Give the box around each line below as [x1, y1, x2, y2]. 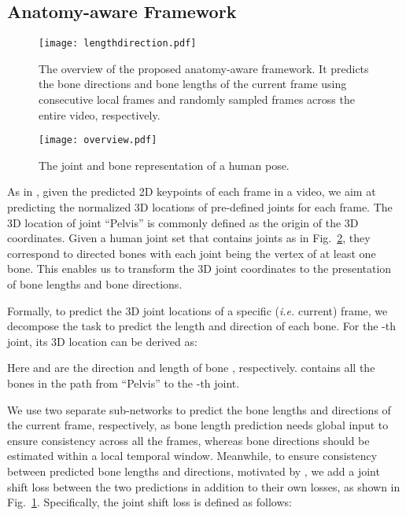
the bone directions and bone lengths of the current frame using [39, 75, 347, 92]
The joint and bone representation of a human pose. [39, 156, 290, 173]
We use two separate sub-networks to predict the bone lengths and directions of [7, 401, 391, 418]
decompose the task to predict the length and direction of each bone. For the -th [7, 318, 396, 334]
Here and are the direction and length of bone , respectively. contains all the [7, 359, 375, 376]
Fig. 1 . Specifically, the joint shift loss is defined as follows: [7, 494, 292, 510]
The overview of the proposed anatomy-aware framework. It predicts [39, 60, 369, 76]
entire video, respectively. [39, 106, 161, 123]
